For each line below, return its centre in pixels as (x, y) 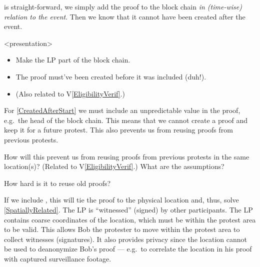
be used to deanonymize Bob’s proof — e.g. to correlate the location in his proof (128, 249)
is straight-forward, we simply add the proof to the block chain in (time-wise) (123, 6)
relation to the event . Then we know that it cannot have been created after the (125, 16)
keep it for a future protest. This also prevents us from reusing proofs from (118, 130)
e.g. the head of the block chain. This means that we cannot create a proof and (126, 120)
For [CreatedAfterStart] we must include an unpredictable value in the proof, (122, 110)
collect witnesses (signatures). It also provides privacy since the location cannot (126, 239)
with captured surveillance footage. (58, 258)
